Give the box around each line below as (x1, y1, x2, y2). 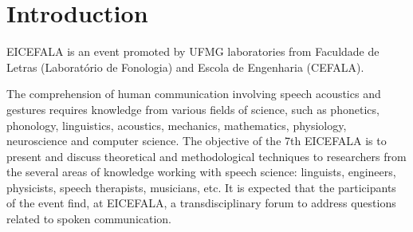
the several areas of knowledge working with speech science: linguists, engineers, (6, 163, 396, 180)
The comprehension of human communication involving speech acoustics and (6, 85, 381, 102)
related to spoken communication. (6, 210, 172, 227)
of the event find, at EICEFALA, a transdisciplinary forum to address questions (6, 195, 396, 211)
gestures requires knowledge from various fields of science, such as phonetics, (6, 100, 380, 117)
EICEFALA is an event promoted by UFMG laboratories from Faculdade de (6, 43, 380, 60)
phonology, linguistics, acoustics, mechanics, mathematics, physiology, (6, 116, 347, 133)
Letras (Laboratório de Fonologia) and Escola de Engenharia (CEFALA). (6, 58, 364, 75)
